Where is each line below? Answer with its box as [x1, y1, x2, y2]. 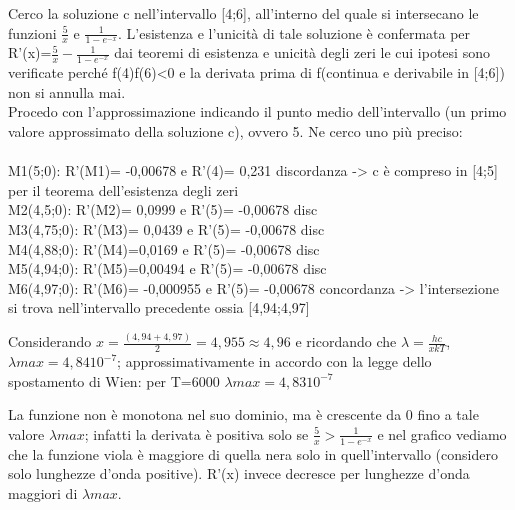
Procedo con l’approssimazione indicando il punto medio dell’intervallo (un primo [8, 101, 507, 122]
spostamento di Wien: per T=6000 [8, 370, 220, 391]
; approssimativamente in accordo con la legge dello [117, 351, 432, 372]
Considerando [8, 331, 92, 352]
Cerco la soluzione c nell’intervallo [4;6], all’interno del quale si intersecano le [8, 3, 479, 23]
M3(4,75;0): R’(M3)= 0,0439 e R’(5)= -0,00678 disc [8, 219, 325, 239]
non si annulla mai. [8, 81, 126, 102]
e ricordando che [295, 331, 397, 352]
